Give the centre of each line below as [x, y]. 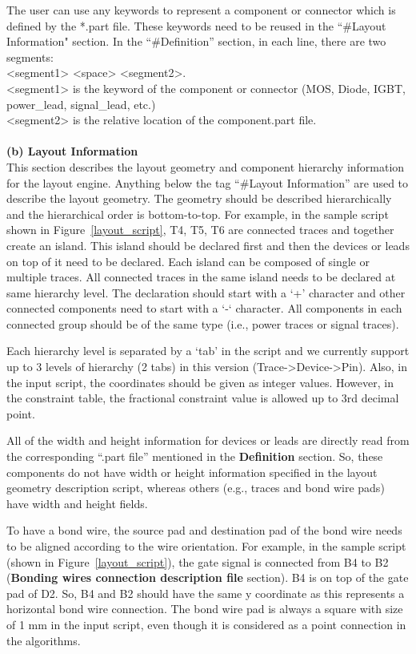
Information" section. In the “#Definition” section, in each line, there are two [196, 41]
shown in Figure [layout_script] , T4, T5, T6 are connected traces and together [200, 230]
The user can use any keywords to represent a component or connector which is [201, 10]
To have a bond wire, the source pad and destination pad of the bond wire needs [204, 530]
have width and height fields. [77, 503]
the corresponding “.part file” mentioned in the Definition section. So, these [195, 456]
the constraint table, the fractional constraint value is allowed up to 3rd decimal [203, 398]
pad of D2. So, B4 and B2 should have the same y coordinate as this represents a [206, 593]
